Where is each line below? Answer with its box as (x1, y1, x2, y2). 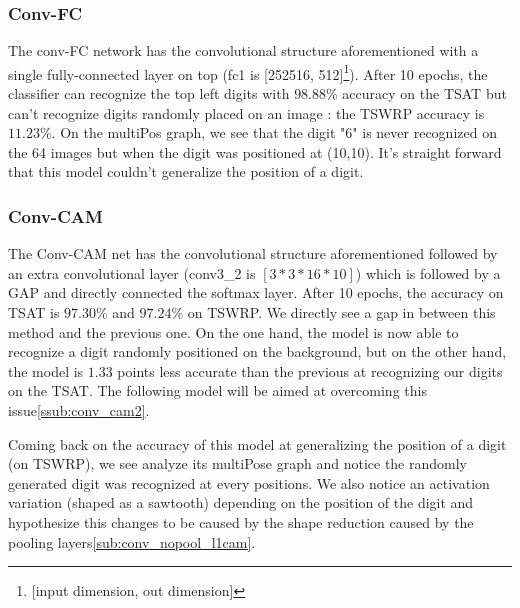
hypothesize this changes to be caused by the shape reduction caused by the (8, 511, 474, 532)
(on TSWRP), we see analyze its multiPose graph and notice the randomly (8, 453, 467, 474)
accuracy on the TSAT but (342, 83, 507, 104)
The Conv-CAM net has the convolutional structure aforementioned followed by (8, 243, 498, 264)
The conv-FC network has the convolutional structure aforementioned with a (8, 40, 479, 61)
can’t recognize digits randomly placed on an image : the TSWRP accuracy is (8, 102, 485, 123)
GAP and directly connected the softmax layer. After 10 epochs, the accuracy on (8, 282, 504, 303)
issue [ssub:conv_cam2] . (8, 400, 150, 420)
